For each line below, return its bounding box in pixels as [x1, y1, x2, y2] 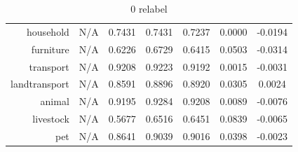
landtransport [11, 76, 69, 91]
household [27, 24, 69, 39]
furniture [31, 41, 69, 56]
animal [40, 94, 69, 109]
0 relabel [130, 1, 168, 15]
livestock [32, 111, 69, 126]
